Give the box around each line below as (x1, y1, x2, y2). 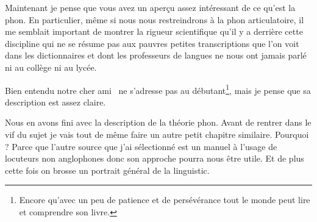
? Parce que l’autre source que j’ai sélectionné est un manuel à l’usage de (5, 140, 277, 152)
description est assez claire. (5, 95, 106, 108)
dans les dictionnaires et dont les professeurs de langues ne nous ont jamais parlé (5, 49, 307, 62)
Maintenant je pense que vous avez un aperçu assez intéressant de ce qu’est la (5, 1, 296, 13)
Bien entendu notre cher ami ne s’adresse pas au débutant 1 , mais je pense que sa (5, 82, 311, 96)
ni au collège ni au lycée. (5, 60, 97, 73)
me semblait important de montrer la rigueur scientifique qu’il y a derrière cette (5, 25, 303, 38)
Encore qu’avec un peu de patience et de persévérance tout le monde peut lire (19, 193, 310, 206)
